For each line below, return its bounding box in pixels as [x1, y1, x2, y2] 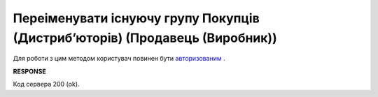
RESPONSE [13, 67, 47, 75]
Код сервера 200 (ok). [13, 80, 80, 89]
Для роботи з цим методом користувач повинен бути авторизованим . [13, 54, 225, 63]
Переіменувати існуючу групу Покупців [13, 10, 260, 26]
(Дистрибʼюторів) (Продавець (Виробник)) [13, 30, 277, 45]
